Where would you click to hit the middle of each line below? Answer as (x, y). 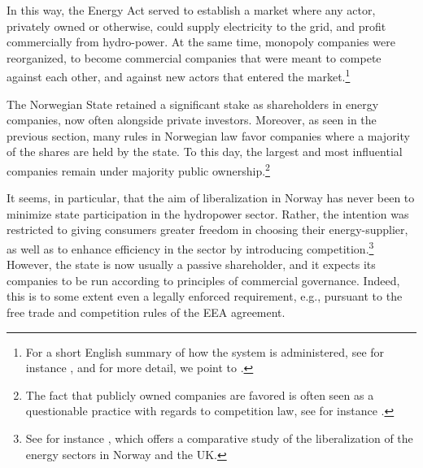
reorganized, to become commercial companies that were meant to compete (194, 57)
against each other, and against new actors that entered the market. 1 (179, 76)
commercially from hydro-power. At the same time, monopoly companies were (201, 42)
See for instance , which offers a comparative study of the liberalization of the (219, 438)
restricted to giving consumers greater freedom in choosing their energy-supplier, (207, 230)
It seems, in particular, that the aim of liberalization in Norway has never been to (211, 198)
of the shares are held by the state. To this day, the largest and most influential (205, 152)
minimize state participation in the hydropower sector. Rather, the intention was (208, 213)
